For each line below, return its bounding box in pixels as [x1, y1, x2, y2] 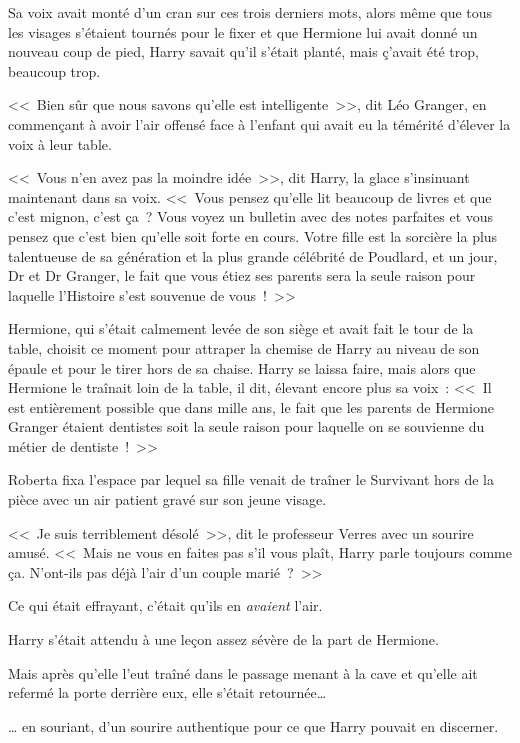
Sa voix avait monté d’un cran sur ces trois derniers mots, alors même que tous [8, 2, 493, 22]
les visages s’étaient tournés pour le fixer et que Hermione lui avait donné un [8, 21, 478, 42]
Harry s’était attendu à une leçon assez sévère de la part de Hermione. [8, 629, 439, 650]
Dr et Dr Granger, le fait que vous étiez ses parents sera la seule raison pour [8, 265, 476, 286]
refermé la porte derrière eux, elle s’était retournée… [8, 682, 327, 703]
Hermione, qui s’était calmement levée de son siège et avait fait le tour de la [8, 318, 474, 339]
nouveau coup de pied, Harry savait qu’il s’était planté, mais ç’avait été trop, [8, 41, 479, 62]
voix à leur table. [8, 133, 112, 154]
